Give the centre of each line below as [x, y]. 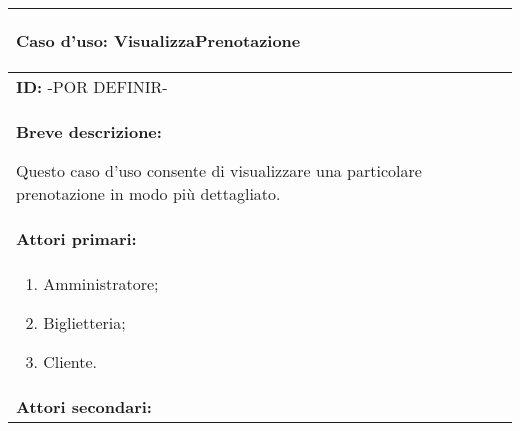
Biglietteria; [84, 322]
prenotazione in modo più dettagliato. [148, 193]
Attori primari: [76, 238]
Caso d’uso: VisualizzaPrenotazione [158, 40]
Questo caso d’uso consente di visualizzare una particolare [219, 170]
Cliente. [70, 361]
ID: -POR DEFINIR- [92, 86]
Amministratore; [101, 283]
